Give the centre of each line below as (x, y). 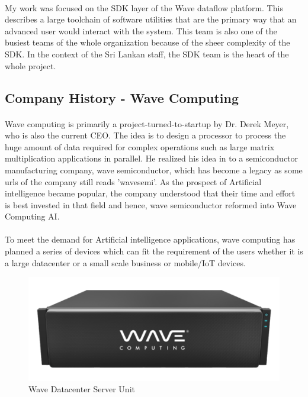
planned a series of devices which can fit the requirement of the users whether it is (154, 251)
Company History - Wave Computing (122, 97)
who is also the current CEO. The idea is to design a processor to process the (145, 135)
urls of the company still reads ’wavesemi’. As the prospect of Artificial (133, 181)
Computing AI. (32, 216)
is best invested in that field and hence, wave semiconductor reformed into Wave (151, 204)
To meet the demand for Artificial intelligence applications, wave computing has (150, 239)
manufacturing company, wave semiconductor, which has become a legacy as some (154, 170)
